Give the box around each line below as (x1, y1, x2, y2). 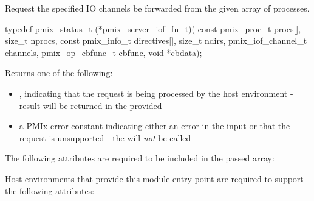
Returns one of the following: (5, 66, 113, 79)
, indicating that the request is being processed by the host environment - (19, 86, 293, 99)
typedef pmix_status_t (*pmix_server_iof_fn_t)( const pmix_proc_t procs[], (5, 22, 301, 35)
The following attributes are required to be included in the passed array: (5, 152, 275, 164)
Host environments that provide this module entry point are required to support (5, 172, 304, 185)
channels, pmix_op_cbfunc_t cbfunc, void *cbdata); (5, 46, 202, 58)
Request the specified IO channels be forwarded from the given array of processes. (5, 2, 310, 14)
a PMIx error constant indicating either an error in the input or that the (19, 119, 290, 132)
